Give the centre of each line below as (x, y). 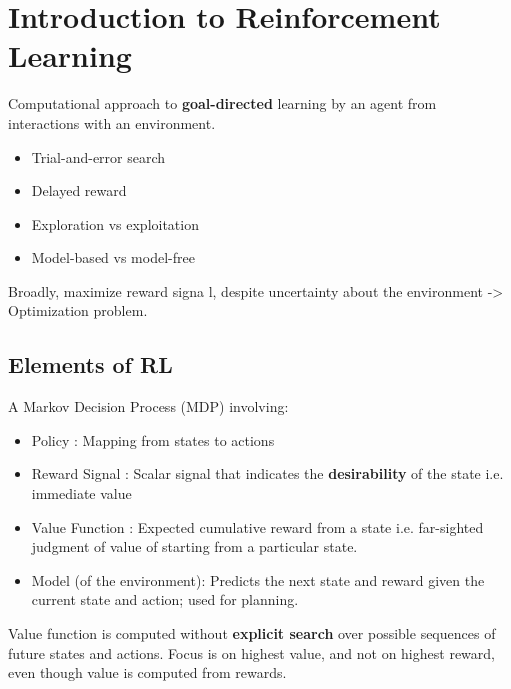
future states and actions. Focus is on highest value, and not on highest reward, (251, 652)
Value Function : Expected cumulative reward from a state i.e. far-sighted (257, 526)
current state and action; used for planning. (165, 599)
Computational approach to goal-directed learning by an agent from (222, 103)
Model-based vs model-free (113, 257)
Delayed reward (79, 190)
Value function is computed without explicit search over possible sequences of (252, 633)
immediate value (81, 493)
